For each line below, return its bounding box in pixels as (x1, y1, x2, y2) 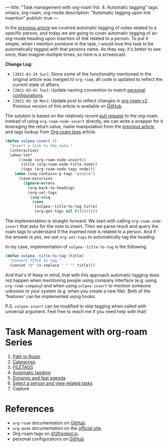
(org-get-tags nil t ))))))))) (34, 209, 98, 214)
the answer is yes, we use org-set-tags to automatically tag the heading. (5, 234, 156, 240)
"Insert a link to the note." (10, 143, 73, 148)
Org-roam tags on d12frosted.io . (12, 430, 79, 436)
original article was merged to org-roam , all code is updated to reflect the (12, 77, 163, 82)
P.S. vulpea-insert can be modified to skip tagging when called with (5, 303, 147, 309)
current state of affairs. (12, 82, 60, 88)
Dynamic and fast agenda (12, 375, 66, 381)
